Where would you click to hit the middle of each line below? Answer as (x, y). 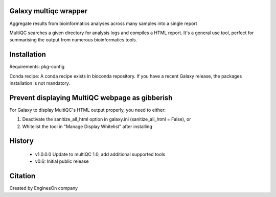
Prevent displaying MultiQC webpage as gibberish (91, 98)
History (22, 141)
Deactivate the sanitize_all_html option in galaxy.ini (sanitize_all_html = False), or (107, 119)
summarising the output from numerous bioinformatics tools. (73, 40)
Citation (22, 176)
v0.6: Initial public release (62, 161)
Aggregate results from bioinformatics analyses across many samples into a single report (103, 23)
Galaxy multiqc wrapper (49, 11)
